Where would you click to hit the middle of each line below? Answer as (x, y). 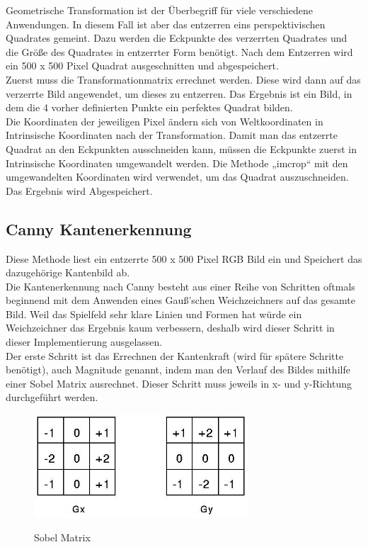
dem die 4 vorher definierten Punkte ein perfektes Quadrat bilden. (149, 107)
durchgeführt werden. (52, 397)
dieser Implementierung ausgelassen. (84, 342)
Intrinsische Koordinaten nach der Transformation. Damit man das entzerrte (172, 135)
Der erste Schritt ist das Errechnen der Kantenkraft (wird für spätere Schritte (175, 355)
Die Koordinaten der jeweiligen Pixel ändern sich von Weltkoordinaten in (165, 121)
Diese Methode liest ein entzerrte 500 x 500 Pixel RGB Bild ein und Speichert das (184, 258)
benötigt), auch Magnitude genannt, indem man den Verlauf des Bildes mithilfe (178, 370)
